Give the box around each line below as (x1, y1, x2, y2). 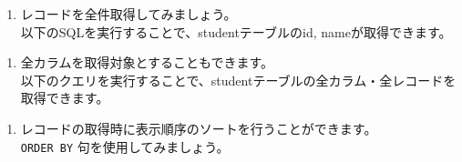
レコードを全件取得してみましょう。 (20, 5, 237, 23)
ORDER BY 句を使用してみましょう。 (20, 137, 230, 156)
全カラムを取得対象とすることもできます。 (20, 53, 273, 72)
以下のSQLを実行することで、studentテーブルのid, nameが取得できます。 (20, 22, 452, 41)
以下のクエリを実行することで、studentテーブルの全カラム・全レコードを (20, 70, 457, 89)
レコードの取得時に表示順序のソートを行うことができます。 (20, 118, 377, 137)
